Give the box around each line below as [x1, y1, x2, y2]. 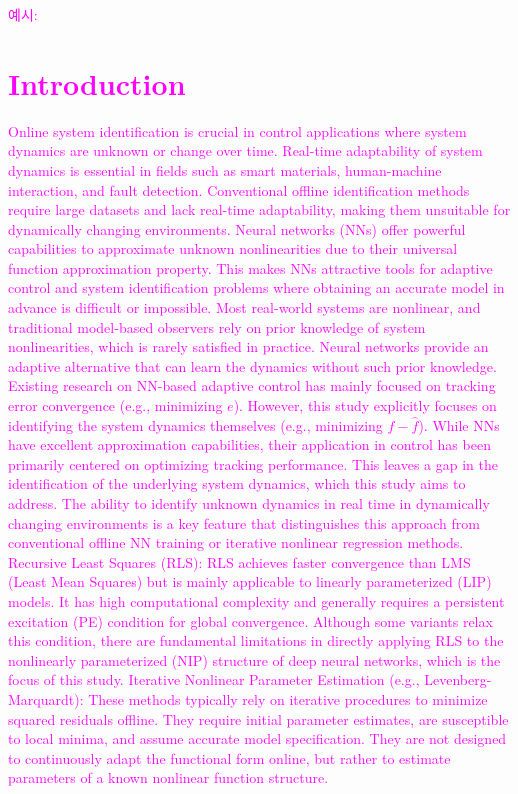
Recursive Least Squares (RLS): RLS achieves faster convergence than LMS [8, 551, 471, 572]
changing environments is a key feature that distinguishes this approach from [8, 512, 480, 533]
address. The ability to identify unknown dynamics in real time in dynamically [8, 493, 490, 513]
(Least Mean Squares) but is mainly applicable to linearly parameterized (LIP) [8, 571, 492, 592]
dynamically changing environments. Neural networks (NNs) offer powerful [8, 218, 466, 239]
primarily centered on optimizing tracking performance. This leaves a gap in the [8, 453, 498, 474]
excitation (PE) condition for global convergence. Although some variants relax [8, 610, 493, 631]
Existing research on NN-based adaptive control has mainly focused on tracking [8, 375, 496, 396]
